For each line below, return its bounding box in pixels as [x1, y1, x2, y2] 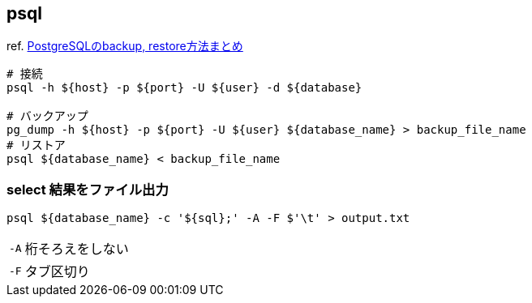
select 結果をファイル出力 [6, 181, 169, 198]
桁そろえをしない [24, 241, 129, 258]
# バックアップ [6, 109, 88, 123]
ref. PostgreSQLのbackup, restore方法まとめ [6, 39, 243, 53]
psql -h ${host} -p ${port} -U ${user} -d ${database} [6, 81, 363, 95]
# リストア [6, 139, 66, 152]
